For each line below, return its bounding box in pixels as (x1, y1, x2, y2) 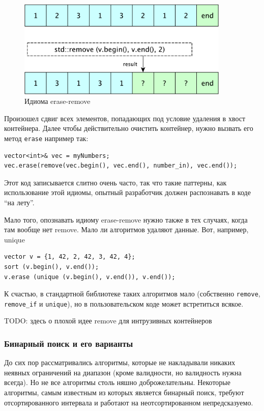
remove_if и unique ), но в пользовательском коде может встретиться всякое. (4, 298, 244, 309)
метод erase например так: (4, 132, 89, 143)
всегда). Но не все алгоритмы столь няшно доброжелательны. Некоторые (4, 377, 230, 388)
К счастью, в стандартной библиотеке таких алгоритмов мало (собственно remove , (4, 288, 260, 299)
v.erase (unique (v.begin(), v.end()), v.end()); (4, 273, 175, 281)
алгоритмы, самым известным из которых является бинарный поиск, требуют (4, 387, 244, 398)
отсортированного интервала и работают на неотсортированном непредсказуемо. (4, 397, 253, 407)
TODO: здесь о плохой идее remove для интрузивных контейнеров (4, 315, 212, 326)
